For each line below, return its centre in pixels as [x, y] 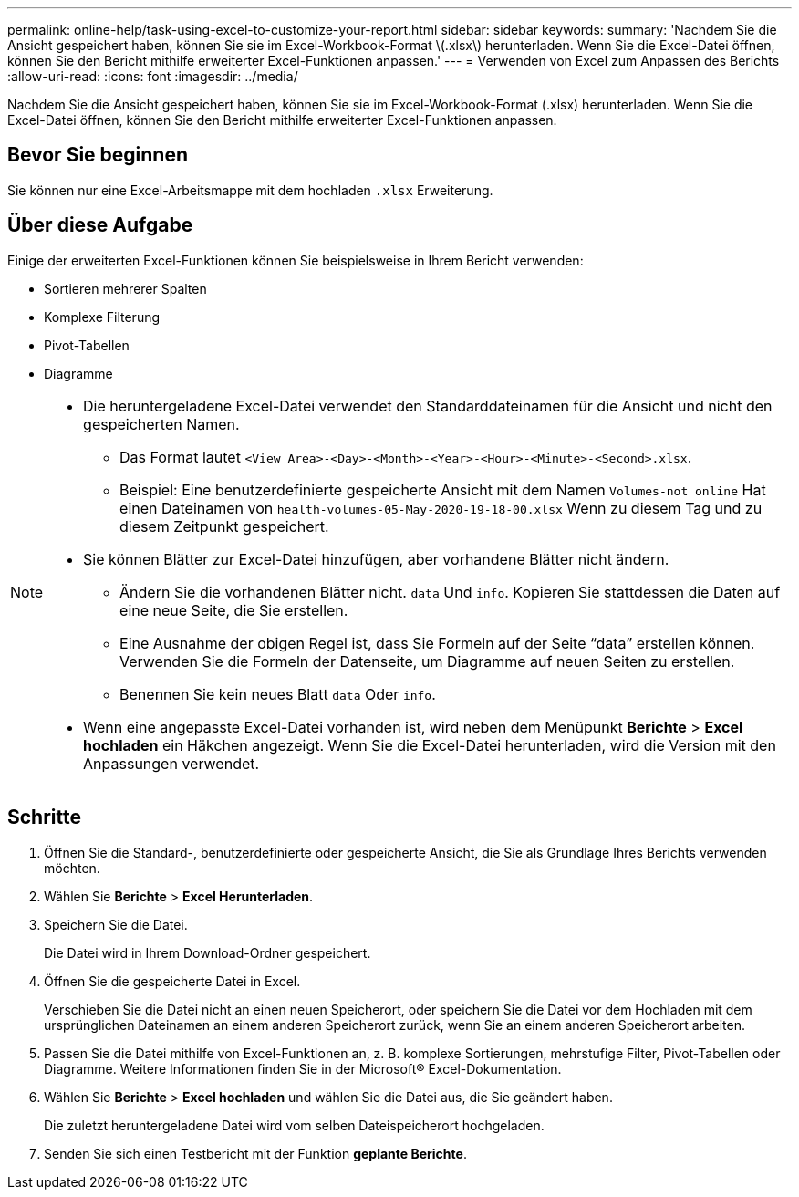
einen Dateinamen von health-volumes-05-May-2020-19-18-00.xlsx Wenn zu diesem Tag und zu [441, 508]
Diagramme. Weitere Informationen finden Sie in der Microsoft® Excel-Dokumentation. [303, 1068]
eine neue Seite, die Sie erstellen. [234, 610]
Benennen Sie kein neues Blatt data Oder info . [278, 694]
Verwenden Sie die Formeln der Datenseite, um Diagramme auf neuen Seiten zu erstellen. [427, 661]
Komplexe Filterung [102, 317]
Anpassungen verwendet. [171, 763]
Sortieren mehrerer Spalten [125, 288]
